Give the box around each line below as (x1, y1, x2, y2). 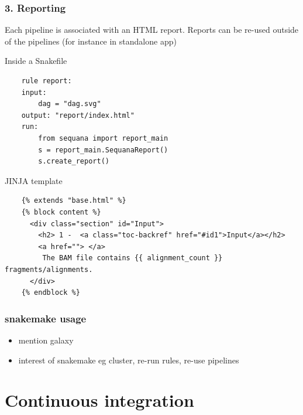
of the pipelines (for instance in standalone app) (5, 35, 177, 47)
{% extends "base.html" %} (21, 196, 126, 205)
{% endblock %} (21, 288, 80, 297)
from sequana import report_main (38, 134, 168, 142)
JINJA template (5, 174, 63, 186)
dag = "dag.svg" (38, 100, 101, 108)
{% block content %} (21, 207, 101, 216)
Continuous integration (5, 388, 194, 412)
